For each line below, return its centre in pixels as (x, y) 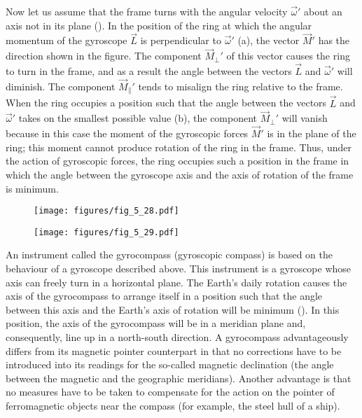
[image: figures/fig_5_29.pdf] (106, 232)
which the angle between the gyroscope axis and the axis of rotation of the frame (180, 174)
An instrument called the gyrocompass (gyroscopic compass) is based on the (169, 255)
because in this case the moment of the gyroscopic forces (127, 133)
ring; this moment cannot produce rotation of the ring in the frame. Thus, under (179, 147)
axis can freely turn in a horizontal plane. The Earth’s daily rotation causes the (176, 282)
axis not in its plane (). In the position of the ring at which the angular (159, 25)
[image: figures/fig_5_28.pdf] (106, 211)
